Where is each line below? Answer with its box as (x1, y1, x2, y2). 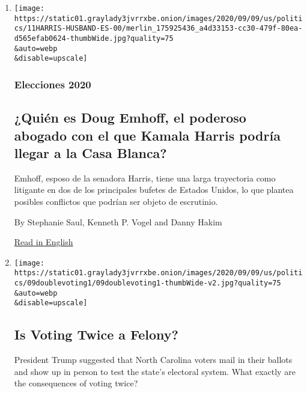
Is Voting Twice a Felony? (14, 325, 178, 344)
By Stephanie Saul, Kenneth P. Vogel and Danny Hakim (14, 215, 222, 228)
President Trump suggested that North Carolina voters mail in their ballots (14, 353, 293, 366)
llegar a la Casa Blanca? (14, 143, 167, 162)
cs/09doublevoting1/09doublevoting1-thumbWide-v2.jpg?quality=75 (14, 279, 281, 288)
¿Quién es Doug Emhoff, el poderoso (14, 108, 246, 127)
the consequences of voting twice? (14, 377, 138, 389)
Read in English (14, 236, 73, 248)
